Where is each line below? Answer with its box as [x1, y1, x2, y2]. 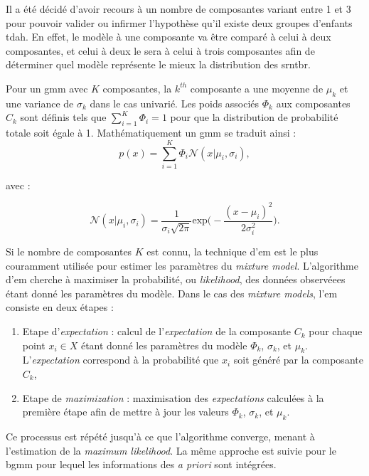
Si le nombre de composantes [6, 244, 132, 259]
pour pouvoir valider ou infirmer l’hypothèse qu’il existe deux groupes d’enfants [6, 15, 353, 30]
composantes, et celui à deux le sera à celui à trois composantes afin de [6, 43, 315, 58]
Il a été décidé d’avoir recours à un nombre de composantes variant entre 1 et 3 [6, 1, 351, 16]
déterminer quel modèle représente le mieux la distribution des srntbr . [6, 57, 311, 72]
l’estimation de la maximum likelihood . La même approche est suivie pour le [6, 443, 336, 458]
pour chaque [309, 324, 363, 339]
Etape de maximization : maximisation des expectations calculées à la [22, 390, 324, 405]
